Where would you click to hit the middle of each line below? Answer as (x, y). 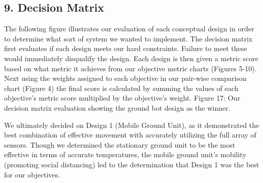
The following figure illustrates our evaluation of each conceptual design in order (129, 29)
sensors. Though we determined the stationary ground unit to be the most (120, 144)
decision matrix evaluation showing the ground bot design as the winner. (117, 107)
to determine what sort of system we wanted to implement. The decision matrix (128, 38)
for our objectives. (32, 174)
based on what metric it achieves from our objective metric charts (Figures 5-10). (130, 68)
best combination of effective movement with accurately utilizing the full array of (130, 135)
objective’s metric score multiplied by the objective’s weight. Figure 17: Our (122, 98)
